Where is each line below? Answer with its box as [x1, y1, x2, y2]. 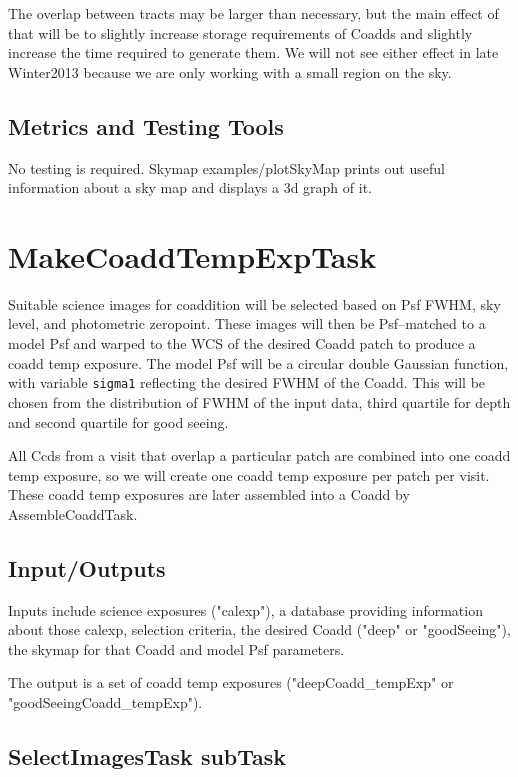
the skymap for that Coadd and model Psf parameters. [8, 638, 345, 659]
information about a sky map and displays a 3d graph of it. [8, 177, 372, 198]
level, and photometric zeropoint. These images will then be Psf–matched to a [8, 313, 486, 334]
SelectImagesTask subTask [8, 741, 287, 772]
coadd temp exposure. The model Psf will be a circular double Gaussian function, [8, 352, 509, 373]
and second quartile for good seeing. [8, 411, 229, 432]
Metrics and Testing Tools [8, 110, 284, 141]
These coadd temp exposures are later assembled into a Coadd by [8, 484, 410, 505]
